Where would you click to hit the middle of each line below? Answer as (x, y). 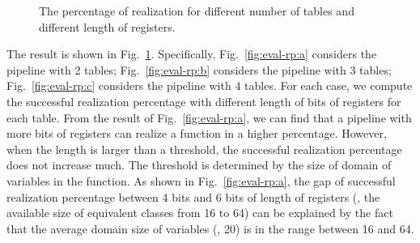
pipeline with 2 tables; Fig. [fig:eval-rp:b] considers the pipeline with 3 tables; (199, 69)
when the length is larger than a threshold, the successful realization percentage (204, 149)
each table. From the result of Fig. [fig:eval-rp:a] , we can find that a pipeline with (209, 117)
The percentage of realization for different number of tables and (197, 11)
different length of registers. (107, 26)
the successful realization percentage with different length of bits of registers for (204, 101)
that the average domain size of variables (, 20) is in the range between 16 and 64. (210, 228)
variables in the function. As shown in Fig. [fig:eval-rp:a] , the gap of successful (201, 180)
